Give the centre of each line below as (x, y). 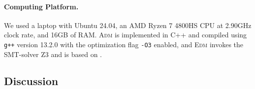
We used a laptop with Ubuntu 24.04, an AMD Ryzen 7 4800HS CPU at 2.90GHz (128, 25)
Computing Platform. (41, 6)
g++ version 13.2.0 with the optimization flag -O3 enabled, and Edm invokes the (124, 44)
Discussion (31, 80)
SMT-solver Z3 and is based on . (53, 54)
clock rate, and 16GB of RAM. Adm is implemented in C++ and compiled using (126, 35)
